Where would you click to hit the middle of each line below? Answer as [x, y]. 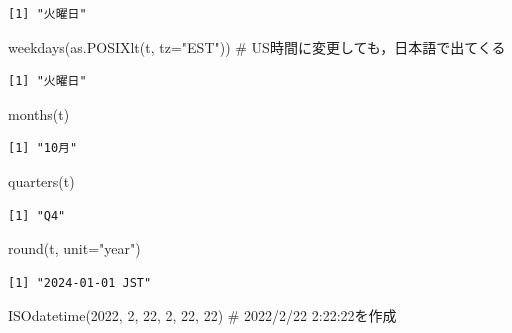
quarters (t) [41, 180]
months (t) [39, 113]
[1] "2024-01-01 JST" [80, 282]
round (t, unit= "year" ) [74, 248]
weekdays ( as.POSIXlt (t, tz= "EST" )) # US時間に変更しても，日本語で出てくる [257, 46]
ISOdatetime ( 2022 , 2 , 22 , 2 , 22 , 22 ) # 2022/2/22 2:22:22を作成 [202, 315]
